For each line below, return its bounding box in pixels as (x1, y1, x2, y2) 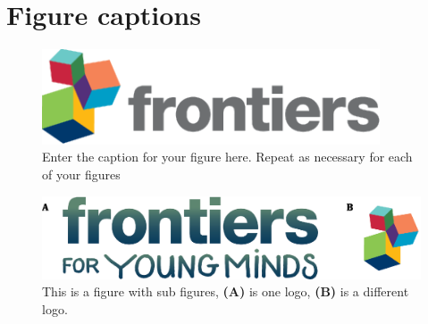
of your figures (42, 165, 121, 184)
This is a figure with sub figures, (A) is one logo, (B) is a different (42, 282, 409, 301)
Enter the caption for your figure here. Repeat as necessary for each (42, 147, 413, 166)
